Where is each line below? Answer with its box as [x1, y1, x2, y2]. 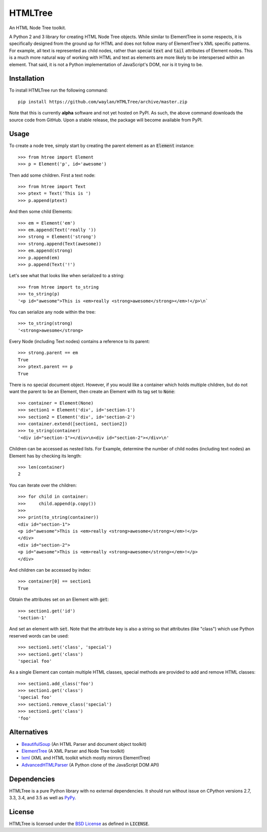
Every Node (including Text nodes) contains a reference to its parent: [9, 339, 150, 344]
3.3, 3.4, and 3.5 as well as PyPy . [9, 795, 76, 801]
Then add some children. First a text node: [9, 172, 96, 178]
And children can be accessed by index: [9, 567, 91, 573]
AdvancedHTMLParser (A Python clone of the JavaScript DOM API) [21, 762, 159, 768]
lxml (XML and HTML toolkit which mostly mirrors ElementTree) [21, 755, 151, 761]
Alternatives [9, 728, 48, 736]
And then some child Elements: [9, 208, 73, 215]
